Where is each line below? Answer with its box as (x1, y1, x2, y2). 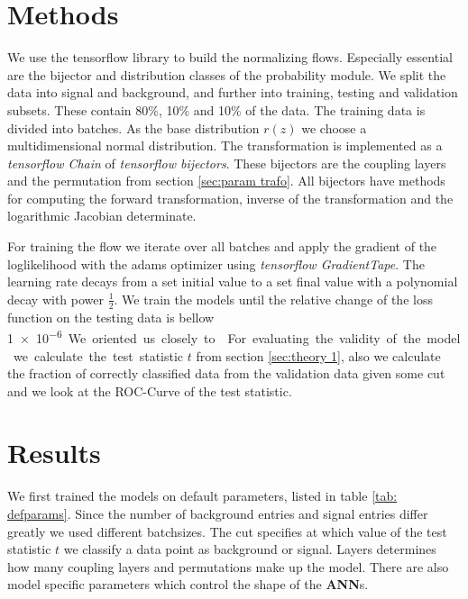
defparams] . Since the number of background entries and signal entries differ (7, 504, 428, 523)
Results (7, 434, 101, 471)
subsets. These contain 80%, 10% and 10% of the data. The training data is (7, 100, 426, 119)
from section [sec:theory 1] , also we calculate (196, 346, 441, 365)
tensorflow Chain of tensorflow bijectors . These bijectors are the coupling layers (7, 153, 446, 172)
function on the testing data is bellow (7, 307, 215, 326)
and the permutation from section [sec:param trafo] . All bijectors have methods (7, 171, 445, 190)
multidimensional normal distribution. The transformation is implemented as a (7, 136, 443, 155)
